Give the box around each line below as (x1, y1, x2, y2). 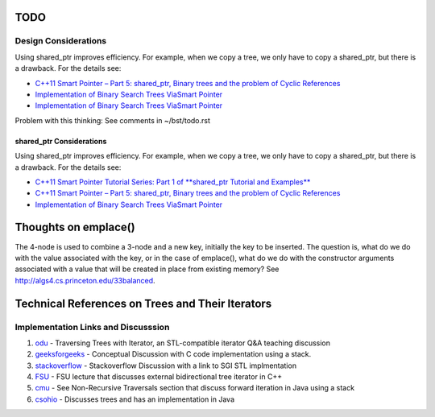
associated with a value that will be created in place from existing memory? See (14, 264, 280, 274)
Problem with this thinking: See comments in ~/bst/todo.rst (14, 115, 211, 125)
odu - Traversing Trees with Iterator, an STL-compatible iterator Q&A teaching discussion (35, 338, 330, 348)
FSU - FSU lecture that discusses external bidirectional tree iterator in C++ (35, 372, 282, 382)
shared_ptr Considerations (14, 136, 107, 146)
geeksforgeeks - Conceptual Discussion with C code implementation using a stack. (35, 349, 312, 359)
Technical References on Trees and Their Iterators (14, 296, 272, 310)
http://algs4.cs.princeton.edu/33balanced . (14, 275, 156, 285)
